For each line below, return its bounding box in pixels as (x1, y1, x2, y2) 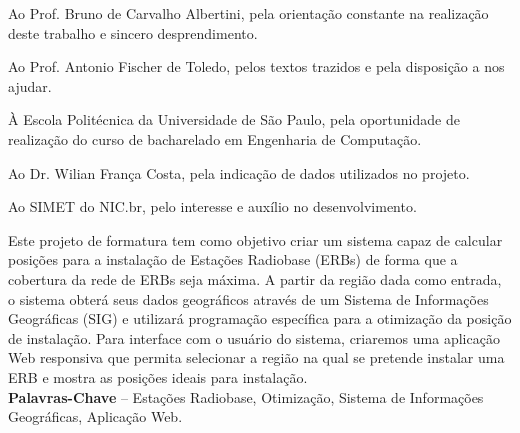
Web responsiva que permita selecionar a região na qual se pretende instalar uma (8, 347, 505, 368)
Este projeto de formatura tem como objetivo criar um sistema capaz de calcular (8, 229, 503, 250)
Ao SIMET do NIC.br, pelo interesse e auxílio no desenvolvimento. (8, 196, 417, 217)
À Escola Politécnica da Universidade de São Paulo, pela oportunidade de (8, 109, 460, 130)
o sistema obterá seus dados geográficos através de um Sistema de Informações (8, 288, 489, 309)
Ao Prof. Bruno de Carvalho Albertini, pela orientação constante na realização (8, 3, 489, 23)
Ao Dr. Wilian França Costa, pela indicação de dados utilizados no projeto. (8, 162, 470, 183)
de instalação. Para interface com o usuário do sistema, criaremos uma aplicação (8, 327, 500, 348)
